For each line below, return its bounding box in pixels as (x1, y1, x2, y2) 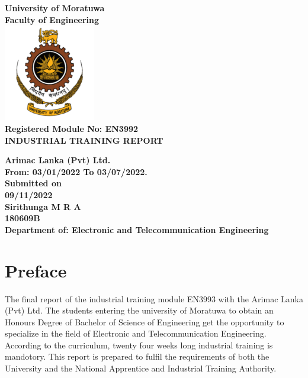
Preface (5, 258, 67, 282)
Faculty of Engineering (5, 13, 100, 25)
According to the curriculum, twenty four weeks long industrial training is (5, 338, 273, 351)
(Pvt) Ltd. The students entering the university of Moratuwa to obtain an (5, 304, 274, 316)
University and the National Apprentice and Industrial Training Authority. (5, 362, 277, 374)
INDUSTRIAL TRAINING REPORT (5, 134, 163, 146)
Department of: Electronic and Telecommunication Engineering (5, 223, 269, 235)
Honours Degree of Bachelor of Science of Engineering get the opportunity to (5, 315, 284, 328)
